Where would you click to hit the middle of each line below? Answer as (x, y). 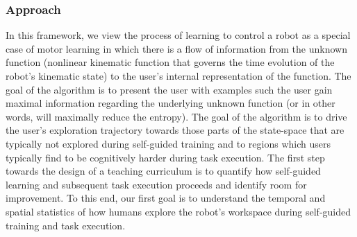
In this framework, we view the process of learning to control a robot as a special (178, 35)
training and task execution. (66, 225)
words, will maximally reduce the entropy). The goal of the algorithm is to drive (176, 116)
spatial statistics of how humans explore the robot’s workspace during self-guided (178, 211)
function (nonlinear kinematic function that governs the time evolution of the (170, 62)
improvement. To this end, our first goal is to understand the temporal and (166, 198)
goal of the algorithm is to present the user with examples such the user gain (169, 89)
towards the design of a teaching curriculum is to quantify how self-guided (163, 171)
